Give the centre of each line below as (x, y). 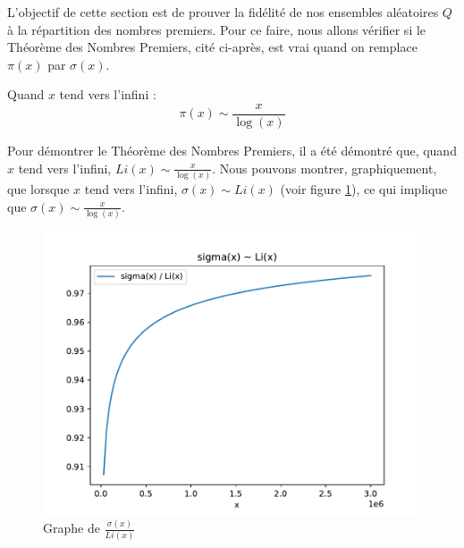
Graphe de (72, 528)
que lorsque (38, 188)
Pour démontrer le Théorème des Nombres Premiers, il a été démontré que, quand (232, 151)
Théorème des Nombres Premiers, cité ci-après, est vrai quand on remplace (212, 47)
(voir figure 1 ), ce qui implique (364, 188)
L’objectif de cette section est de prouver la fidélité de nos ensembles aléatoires (223, 12)
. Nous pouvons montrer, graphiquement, (325, 168)
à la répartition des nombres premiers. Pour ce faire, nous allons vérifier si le (217, 29)
